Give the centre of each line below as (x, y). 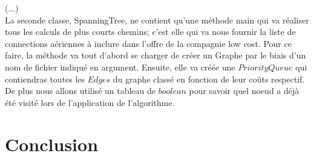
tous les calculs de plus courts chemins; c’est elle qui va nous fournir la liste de (150, 32)
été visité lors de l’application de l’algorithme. (90, 102)
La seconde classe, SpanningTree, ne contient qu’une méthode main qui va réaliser (157, 20)
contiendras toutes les (45, 79)
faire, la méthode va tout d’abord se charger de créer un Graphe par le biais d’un (155, 55)
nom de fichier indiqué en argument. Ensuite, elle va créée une (120, 67)
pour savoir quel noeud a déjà (244, 91)
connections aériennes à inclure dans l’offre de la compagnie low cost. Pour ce (148, 43)
